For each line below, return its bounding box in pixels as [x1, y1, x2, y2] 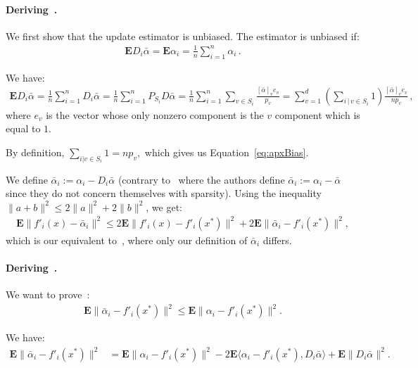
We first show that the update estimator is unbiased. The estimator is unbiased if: [6, 28, 360, 43]
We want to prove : [6, 287, 90, 302]
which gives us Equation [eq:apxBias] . [144, 144, 309, 159]
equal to [6, 121, 41, 136]
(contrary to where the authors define [118, 172, 285, 186]
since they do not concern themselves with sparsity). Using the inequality [6, 186, 322, 201]
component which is [274, 107, 360, 122]
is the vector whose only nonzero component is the [46, 107, 264, 122]
